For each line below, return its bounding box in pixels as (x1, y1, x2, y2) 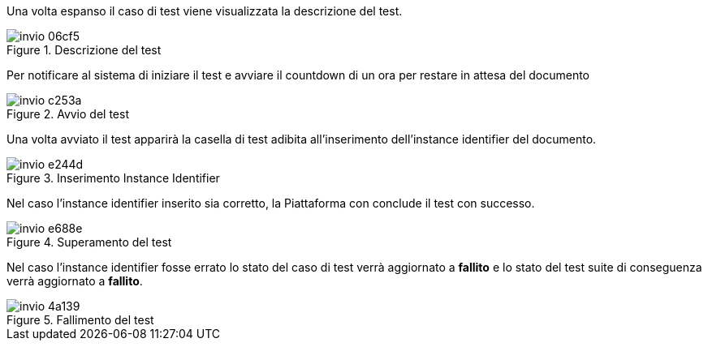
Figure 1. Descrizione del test (6, 43, 162, 57)
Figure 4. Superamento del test (6, 235, 172, 249)
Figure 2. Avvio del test (6, 107, 129, 121)
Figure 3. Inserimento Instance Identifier (6, 171, 220, 185)
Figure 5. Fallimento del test (6, 313, 154, 327)
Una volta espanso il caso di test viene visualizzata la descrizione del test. (6, 4, 403, 18)
